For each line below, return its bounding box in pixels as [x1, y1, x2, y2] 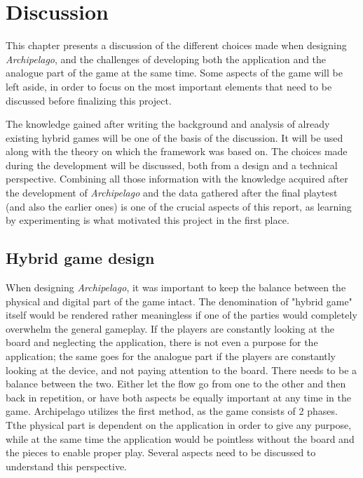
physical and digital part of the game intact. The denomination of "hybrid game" [6, 293, 352, 308]
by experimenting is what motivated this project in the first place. [6, 213, 289, 227]
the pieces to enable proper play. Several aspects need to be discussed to [6, 445, 316, 460]
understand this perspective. [6, 458, 127, 473]
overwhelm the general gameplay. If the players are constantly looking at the [6, 321, 334, 336]
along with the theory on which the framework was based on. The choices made [6, 144, 348, 159]
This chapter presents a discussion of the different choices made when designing [6, 38, 347, 53]
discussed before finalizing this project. [6, 93, 172, 107]
